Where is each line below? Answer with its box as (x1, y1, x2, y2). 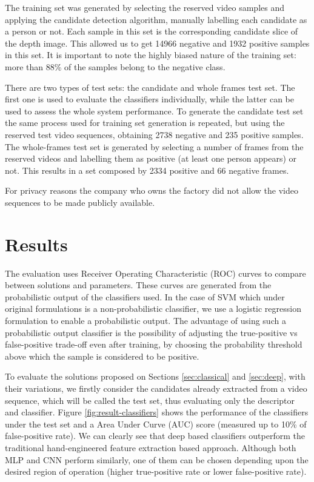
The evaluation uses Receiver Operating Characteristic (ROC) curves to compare (5, 266, 306, 279)
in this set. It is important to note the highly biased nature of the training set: (5, 48, 296, 61)
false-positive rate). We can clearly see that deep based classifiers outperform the (5, 429, 305, 442)
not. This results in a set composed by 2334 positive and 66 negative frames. (5, 163, 289, 176)
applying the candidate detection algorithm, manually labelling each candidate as (5, 13, 307, 25)
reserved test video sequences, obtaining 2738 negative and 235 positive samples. (5, 128, 304, 140)
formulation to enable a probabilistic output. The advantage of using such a (5, 314, 286, 326)
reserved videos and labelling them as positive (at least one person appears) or (5, 152, 296, 165)
